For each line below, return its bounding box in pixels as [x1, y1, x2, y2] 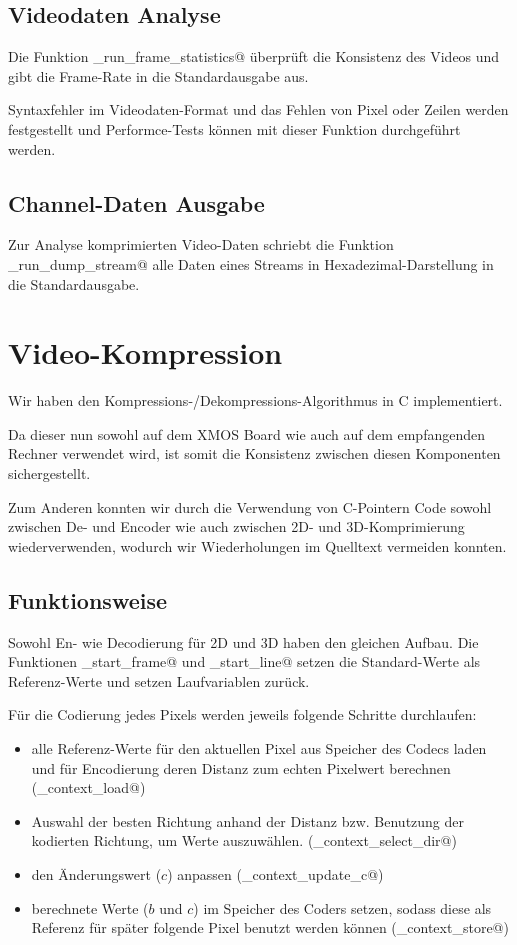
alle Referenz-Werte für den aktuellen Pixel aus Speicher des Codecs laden [31, 738, 487, 759]
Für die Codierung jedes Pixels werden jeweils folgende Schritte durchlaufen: [8, 704, 477, 725]
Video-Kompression [8, 332, 283, 373]
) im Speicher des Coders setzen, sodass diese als [193, 897, 492, 918]
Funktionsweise [8, 584, 168, 615]
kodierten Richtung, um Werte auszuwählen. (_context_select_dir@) [31, 830, 457, 851]
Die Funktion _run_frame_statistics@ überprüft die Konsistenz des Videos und [8, 46, 500, 67]
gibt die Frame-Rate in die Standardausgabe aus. [8, 65, 309, 86]
